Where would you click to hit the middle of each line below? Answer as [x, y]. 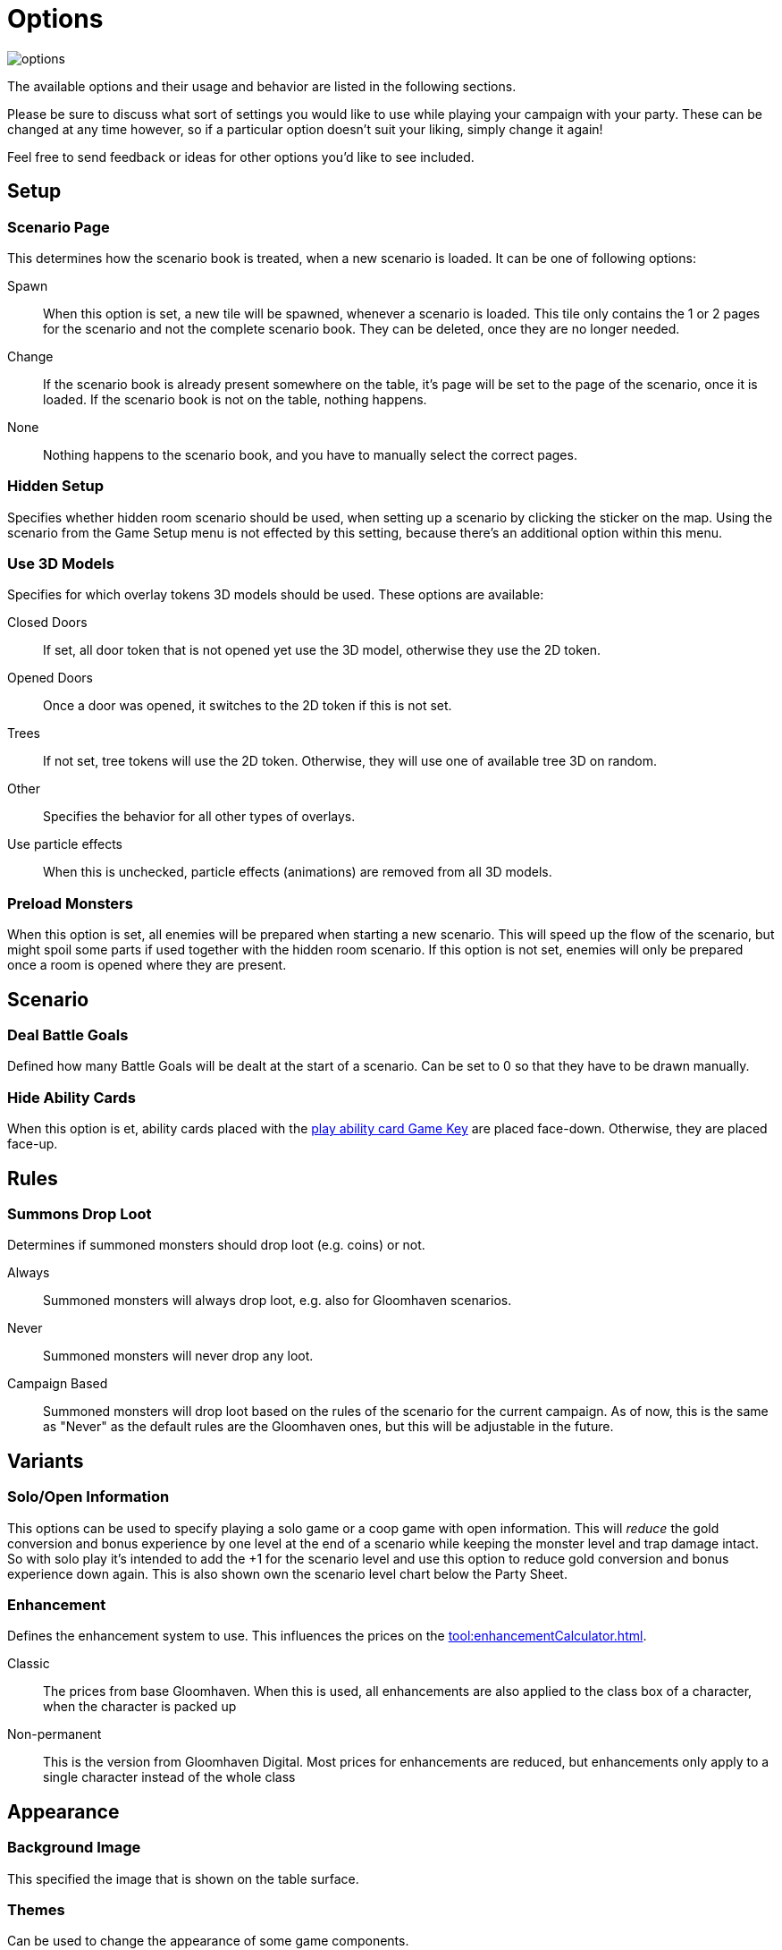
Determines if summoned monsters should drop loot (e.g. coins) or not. [216, 1245]
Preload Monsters [70, 903]
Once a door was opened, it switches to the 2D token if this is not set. [248, 706]
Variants [46, 1461]
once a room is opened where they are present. [147, 965]
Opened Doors [50, 678]
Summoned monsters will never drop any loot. [178, 1356]
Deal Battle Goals [68, 1035]
